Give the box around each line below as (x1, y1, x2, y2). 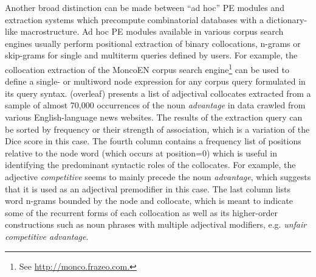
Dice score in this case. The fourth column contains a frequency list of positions (5, 135, 301, 147)
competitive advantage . (5, 230, 89, 242)
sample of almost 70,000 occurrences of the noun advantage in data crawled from (5, 99, 306, 111)
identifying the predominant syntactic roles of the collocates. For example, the (5, 158, 296, 171)
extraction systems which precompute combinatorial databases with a (5, 13, 264, 26)
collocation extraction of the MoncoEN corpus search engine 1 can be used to (5, 61, 289, 75)
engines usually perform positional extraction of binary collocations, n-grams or (5, 37, 301, 49)
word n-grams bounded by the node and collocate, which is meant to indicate (5, 194, 293, 207)
